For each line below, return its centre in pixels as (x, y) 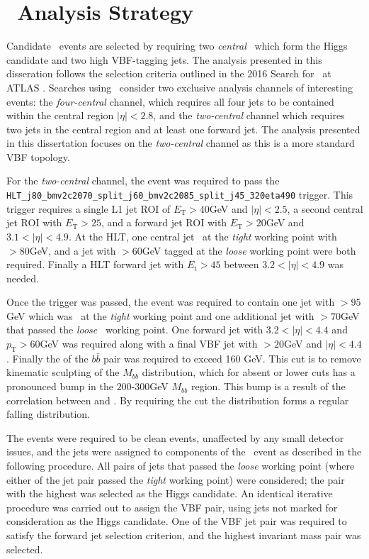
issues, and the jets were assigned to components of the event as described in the (184, 452)
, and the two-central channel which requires (249, 115)
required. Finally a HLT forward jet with (95, 264)
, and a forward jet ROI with (164, 222)
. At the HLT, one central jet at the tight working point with (203, 236)
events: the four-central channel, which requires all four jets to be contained (170, 101)
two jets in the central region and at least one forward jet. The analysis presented (183, 129)
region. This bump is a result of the (268, 386)
